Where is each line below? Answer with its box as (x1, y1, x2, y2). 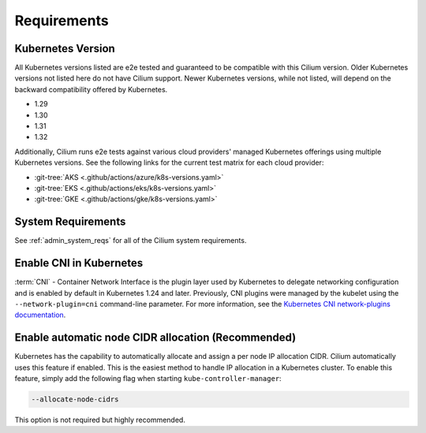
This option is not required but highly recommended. (14, 415, 185, 424)
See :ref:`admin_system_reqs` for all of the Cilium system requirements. (14, 236, 247, 245)
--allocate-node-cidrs (31, 395, 119, 404)
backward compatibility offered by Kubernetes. (14, 84, 168, 94)
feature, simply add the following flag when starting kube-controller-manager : (14, 374, 282, 383)
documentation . (14, 310, 66, 319)
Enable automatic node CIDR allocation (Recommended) (14, 331, 297, 345)
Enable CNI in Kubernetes (14, 256, 144, 270)
